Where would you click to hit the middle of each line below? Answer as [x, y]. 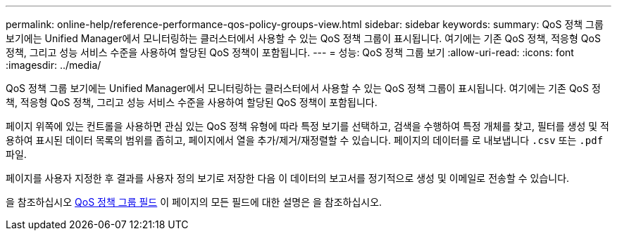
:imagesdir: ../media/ [54, 65]
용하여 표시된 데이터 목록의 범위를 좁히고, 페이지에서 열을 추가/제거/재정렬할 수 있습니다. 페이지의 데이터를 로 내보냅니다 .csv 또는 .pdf [305, 140]
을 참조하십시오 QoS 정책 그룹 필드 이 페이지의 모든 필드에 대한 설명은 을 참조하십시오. [194, 202]
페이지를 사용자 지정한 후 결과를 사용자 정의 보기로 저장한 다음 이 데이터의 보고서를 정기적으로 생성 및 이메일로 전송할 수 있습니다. [288, 178]
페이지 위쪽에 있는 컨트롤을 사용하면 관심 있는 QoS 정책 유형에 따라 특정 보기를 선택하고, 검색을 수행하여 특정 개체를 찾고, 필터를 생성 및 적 [307, 126]
